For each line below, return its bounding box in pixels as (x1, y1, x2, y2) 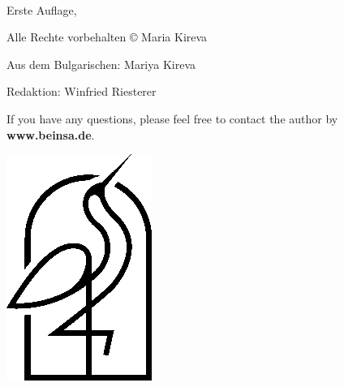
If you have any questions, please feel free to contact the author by (6, 110, 338, 127)
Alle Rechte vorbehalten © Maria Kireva (6, 28, 208, 45)
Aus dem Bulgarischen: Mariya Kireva (6, 55, 196, 72)
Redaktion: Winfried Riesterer (6, 83, 157, 100)
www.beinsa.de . (6, 126, 95, 143)
